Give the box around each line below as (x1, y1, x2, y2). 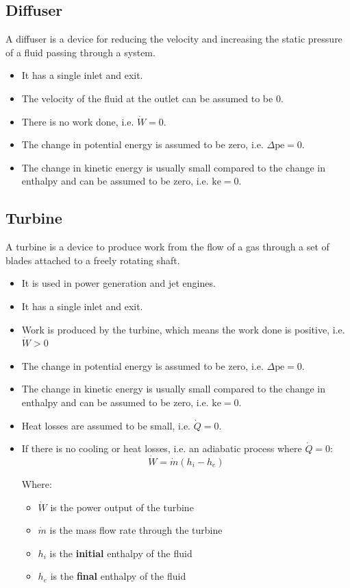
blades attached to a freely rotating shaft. (5, 252, 180, 267)
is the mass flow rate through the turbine (49, 523, 223, 537)
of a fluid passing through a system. (5, 45, 155, 59)
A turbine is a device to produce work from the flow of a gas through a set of (5, 239, 329, 254)
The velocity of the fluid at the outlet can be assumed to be (21, 91, 273, 105)
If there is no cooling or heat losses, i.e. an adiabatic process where (21, 441, 302, 456)
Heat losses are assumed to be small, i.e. (21, 418, 191, 432)
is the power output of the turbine (50, 499, 194, 514)
